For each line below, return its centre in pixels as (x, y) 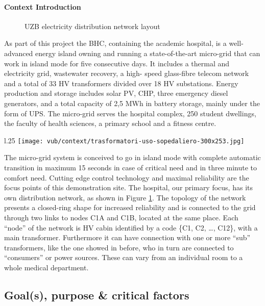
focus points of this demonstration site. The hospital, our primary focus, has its (128, 187)
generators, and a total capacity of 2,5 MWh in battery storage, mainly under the (132, 103)
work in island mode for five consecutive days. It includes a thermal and (117, 63)
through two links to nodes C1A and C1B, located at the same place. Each (121, 217)
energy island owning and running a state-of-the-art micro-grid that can (148, 53)
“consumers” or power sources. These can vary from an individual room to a (124, 257)
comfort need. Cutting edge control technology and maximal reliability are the (127, 177)
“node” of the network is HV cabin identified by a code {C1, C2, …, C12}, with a (131, 227)
